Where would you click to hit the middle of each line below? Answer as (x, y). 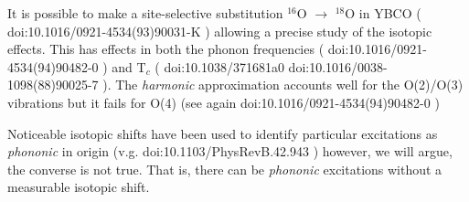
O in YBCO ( (383, 13)
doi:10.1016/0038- (338, 66)
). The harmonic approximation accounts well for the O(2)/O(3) (283, 85)
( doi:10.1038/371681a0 (219, 66)
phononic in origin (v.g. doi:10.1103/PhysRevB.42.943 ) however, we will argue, (230, 151)
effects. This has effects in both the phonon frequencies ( (166, 49)
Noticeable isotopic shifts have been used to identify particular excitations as (223, 133)
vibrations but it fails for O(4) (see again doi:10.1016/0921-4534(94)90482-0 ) (224, 102)
